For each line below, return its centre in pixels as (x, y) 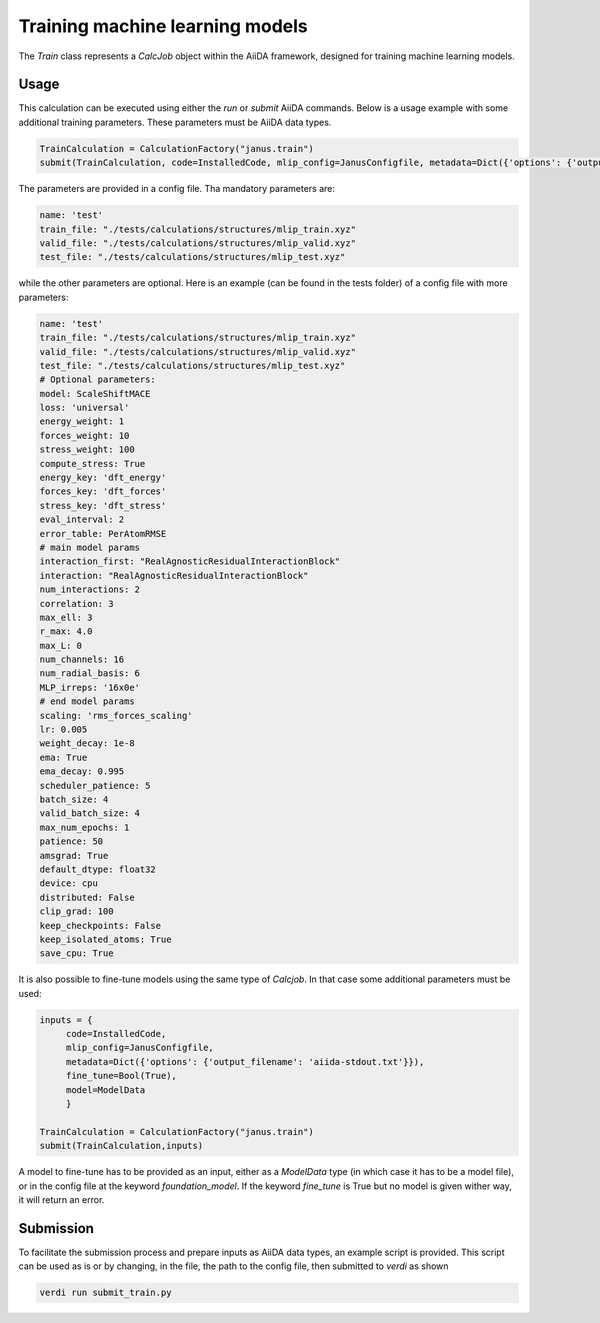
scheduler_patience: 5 (95, 785)
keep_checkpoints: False (100, 925)
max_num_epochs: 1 (84, 827)
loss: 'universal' (84, 408)
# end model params (87, 701)
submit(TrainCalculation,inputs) (121, 1146)
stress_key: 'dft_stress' (103, 505)
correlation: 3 (76, 603)
